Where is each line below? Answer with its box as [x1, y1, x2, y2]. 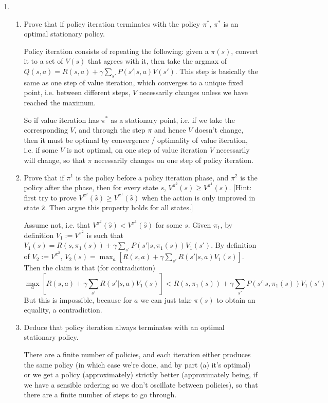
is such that [86, 229, 123, 240]
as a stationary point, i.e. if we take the [111, 114, 235, 125]
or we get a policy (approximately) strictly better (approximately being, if [24, 369, 258, 380]
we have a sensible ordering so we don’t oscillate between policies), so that [24, 379, 258, 390]
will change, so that [24, 154, 86, 165]
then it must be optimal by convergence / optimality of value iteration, [24, 134, 248, 145]
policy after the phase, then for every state [24, 182, 158, 193]
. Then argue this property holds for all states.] [45, 202, 193, 213]
